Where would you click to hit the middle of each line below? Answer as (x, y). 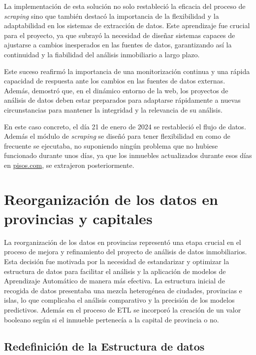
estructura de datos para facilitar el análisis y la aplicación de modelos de (115, 271)
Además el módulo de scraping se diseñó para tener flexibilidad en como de (117, 136)
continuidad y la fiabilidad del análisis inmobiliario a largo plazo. (102, 54)
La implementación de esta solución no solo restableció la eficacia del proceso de (125, 6)
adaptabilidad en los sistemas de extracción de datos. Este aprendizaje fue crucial (127, 25)
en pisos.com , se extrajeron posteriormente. (69, 165)
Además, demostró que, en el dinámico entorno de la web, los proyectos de (116, 90)
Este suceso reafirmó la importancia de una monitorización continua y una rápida (127, 71)
